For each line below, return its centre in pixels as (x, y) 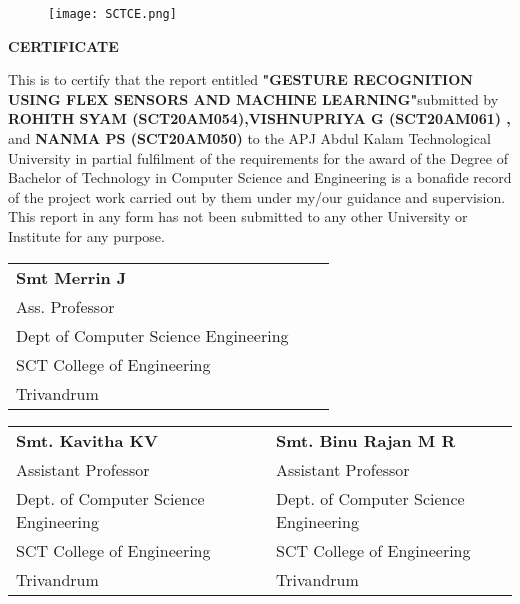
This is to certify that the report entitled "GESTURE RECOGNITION (240, 79)
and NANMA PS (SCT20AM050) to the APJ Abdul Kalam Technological (249, 138)
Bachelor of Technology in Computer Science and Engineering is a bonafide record (260, 177)
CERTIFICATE (63, 45)
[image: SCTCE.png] (112, 14)
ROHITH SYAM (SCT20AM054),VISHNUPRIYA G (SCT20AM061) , (259, 118)
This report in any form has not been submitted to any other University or (238, 216)
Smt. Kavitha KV (87, 440)
